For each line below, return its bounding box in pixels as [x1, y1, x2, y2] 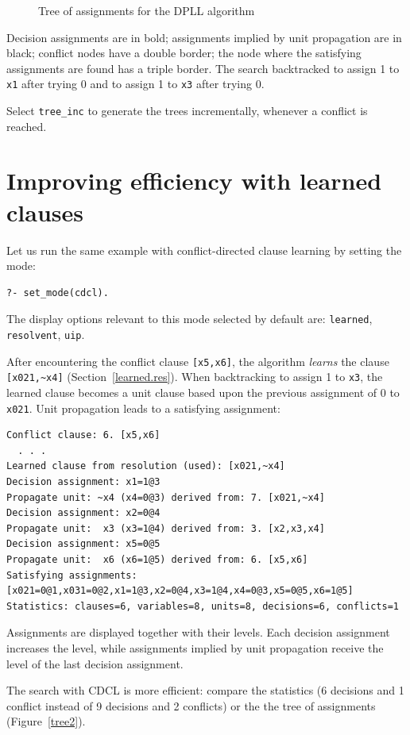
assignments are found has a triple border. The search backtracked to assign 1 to [6, 60, 400, 76]
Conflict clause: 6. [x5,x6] [6, 429, 161, 441]
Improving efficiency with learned [6, 164, 382, 197]
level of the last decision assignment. [6, 655, 184, 672]
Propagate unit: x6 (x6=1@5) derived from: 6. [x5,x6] [6, 554, 308, 565]
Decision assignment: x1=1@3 [6, 476, 161, 488]
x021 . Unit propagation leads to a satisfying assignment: [6, 399, 280, 416]
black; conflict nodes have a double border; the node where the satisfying [6, 44, 362, 61]
